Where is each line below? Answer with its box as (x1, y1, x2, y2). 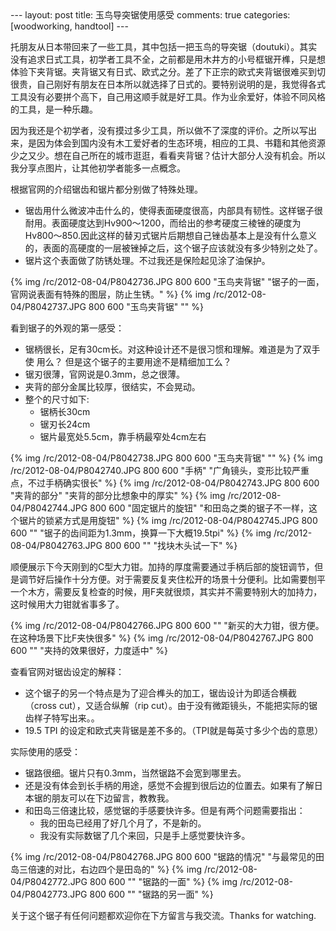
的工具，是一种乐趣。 (10, 103, 98, 115)
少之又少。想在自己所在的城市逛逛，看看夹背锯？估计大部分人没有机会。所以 (10, 150, 326, 161)
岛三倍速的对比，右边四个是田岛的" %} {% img (10, 863, 203, 875)
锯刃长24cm (39, 418, 91, 430)
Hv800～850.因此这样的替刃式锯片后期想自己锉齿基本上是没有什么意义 (24, 230, 317, 241)
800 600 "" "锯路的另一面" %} (89, 888, 214, 900)
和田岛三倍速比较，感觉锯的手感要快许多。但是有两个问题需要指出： (24, 805, 306, 816)
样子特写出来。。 (33, 712, 100, 724)
